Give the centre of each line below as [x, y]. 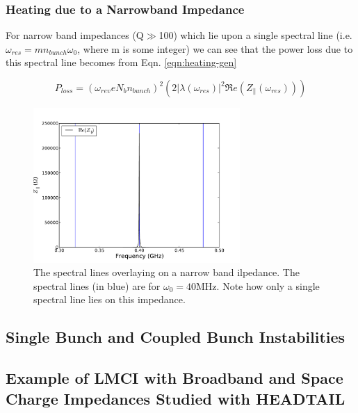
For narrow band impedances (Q [75, 35]
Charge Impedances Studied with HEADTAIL [176, 398]
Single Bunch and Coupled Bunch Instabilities [176, 337]
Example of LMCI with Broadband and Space [174, 378]
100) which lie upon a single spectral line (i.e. [255, 35]
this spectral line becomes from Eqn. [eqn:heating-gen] [121, 62]
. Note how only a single [268, 285]
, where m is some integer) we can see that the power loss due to [215, 48]
